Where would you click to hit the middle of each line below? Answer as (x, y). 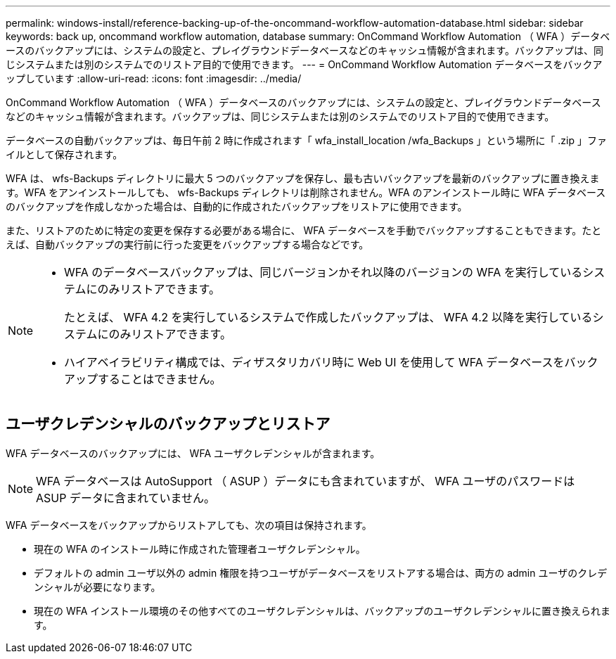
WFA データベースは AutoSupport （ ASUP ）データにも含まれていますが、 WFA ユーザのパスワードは (306, 481)
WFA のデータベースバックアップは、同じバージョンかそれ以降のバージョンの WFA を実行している (323, 272)
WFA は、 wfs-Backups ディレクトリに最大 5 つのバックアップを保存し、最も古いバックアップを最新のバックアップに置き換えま (303, 178)
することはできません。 (160, 379)
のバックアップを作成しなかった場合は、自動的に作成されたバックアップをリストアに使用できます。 (237, 206)
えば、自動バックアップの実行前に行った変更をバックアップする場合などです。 (187, 244)
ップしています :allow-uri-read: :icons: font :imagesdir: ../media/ (154, 78)
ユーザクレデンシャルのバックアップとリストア (168, 424)
